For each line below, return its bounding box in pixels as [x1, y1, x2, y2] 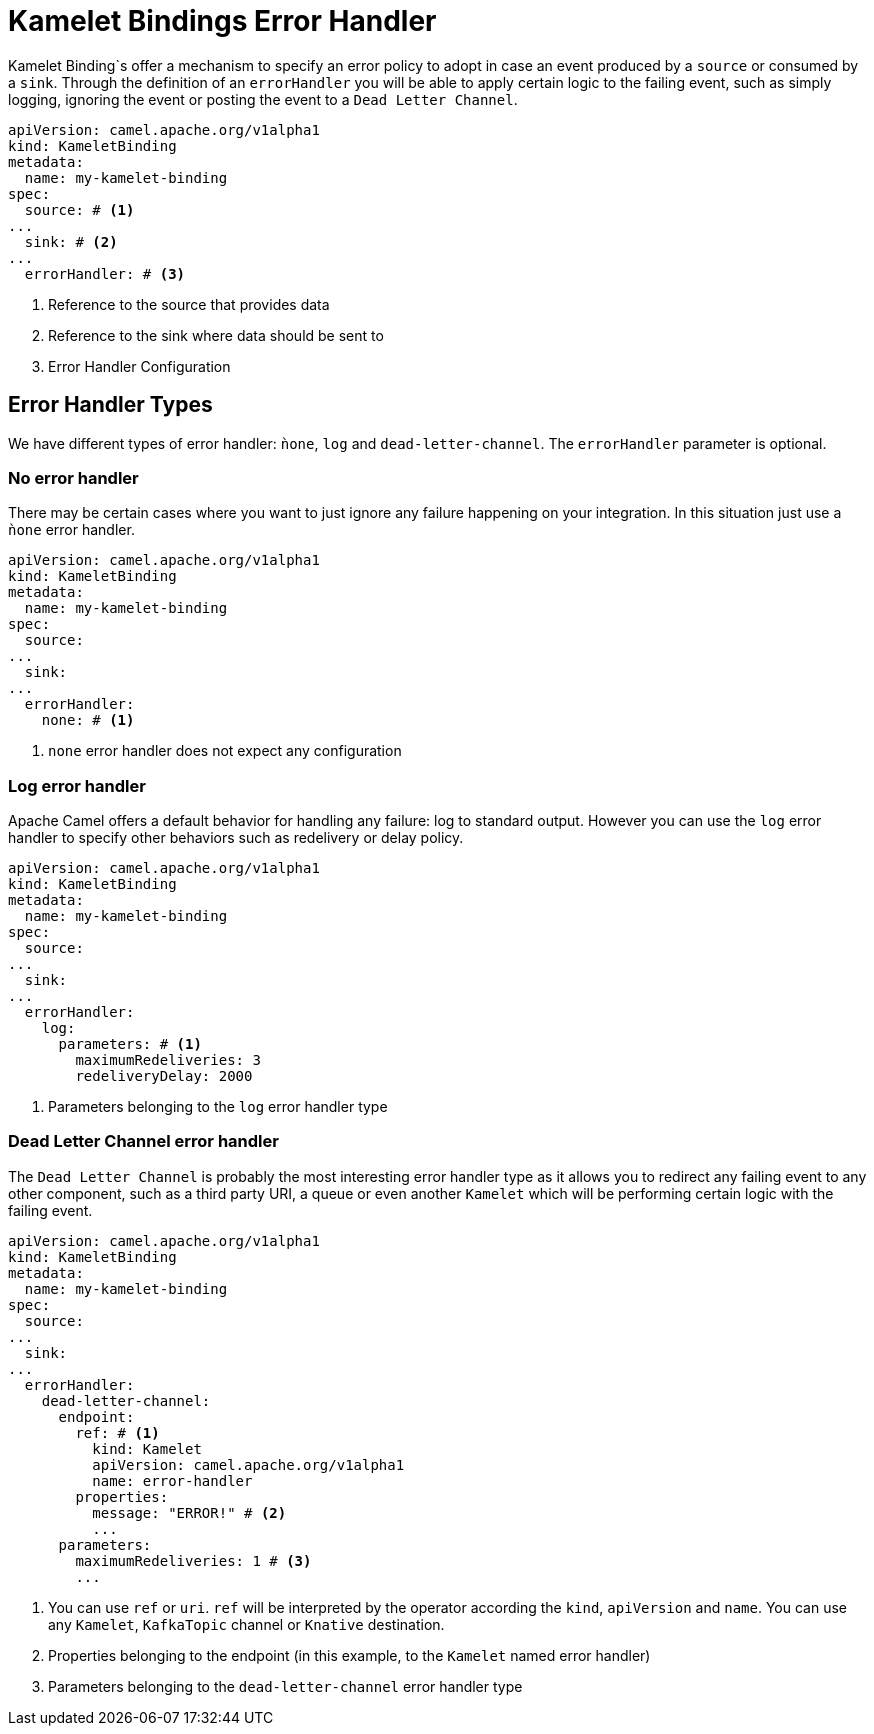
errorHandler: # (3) [24, 265, 186, 282]
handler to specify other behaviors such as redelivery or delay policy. [8, 829, 464, 847]
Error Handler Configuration [48, 357, 231, 375]
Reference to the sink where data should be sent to [48, 326, 384, 344]
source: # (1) [24, 201, 135, 218]
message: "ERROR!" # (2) [92, 1504, 287, 1521]
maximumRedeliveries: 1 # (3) [75, 1552, 312, 1569]
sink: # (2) [24, 233, 118, 250]
